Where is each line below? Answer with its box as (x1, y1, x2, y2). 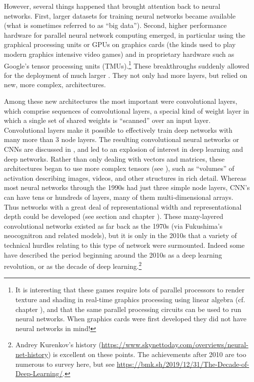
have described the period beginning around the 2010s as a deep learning (4, 249, 222, 260)
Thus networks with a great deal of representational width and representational (4, 201, 242, 212)
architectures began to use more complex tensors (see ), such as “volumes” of (4, 163, 234, 173)
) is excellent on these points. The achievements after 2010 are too (48, 349, 246, 359)
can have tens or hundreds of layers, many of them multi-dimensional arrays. (4, 191, 233, 202)
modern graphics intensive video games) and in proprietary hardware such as (4, 48, 234, 59)
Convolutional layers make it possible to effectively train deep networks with (4, 124, 233, 135)
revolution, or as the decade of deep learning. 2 (4, 260, 142, 271)
